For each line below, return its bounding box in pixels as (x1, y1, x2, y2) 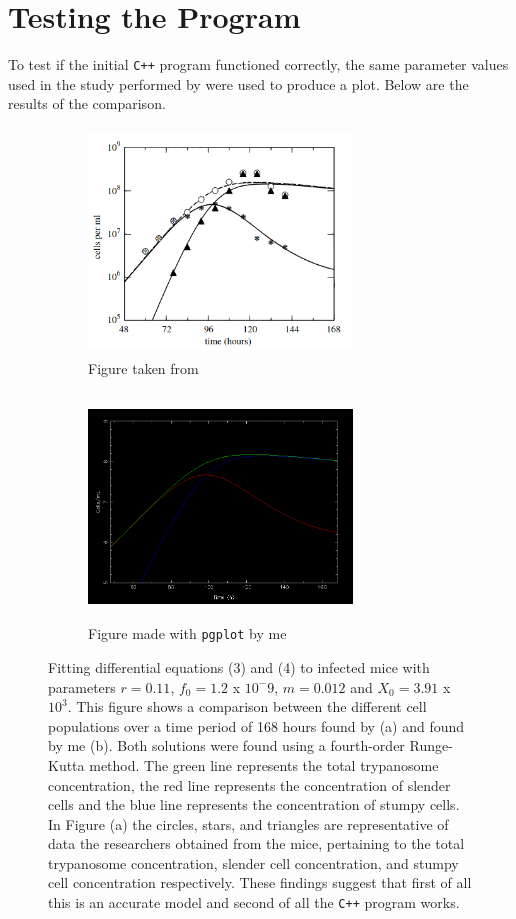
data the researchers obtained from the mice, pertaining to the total (48, 833, 465, 854)
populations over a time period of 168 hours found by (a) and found (48, 715, 465, 736)
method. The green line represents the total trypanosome (89, 754, 439, 775)
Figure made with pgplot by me (88, 623, 287, 644)
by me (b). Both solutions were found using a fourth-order (48, 735, 405, 756)
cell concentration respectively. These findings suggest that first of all (48, 872, 472, 893)
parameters (48, 676, 116, 697)
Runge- (409, 735, 453, 756)
